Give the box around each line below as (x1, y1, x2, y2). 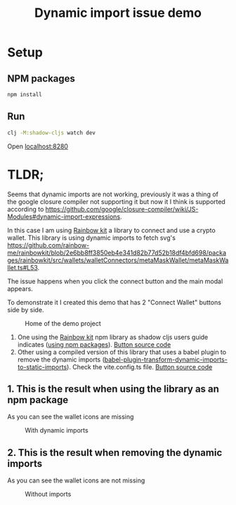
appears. (7, 284, 33, 293)
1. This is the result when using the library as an (7, 383, 220, 395)
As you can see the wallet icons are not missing (7, 476, 145, 485)
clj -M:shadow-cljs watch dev (7, 129, 96, 136)
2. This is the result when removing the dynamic (7, 447, 223, 459)
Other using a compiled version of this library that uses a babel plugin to (17, 347, 227, 356)
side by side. (7, 305, 44, 314)
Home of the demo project (25, 319, 102, 328)
